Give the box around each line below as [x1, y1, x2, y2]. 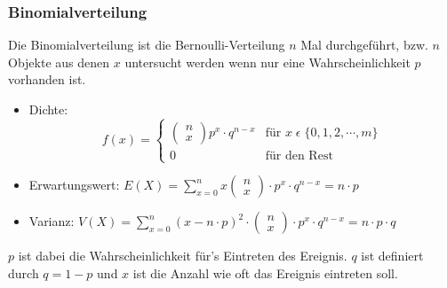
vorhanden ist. [8, 70, 86, 89]
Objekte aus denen [8, 52, 110, 71]
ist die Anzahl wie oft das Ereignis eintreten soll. [132, 263, 398, 282]
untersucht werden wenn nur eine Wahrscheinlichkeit [124, 52, 411, 71]
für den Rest [265, 149, 333, 162]
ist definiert [361, 246, 424, 265]
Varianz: [28, 212, 75, 230]
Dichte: [28, 100, 68, 118]
